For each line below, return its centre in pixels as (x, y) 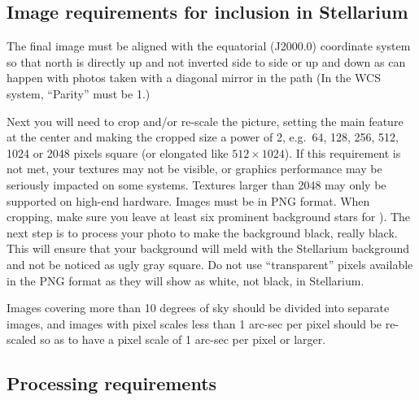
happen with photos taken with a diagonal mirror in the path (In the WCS (194, 78)
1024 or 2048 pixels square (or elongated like (118, 152)
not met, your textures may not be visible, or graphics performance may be (194, 169)
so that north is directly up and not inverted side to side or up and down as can (206, 61)
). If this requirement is (343, 152)
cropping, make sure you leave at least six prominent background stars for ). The (209, 217)
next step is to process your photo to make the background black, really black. (202, 232)
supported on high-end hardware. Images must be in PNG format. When (188, 200)
